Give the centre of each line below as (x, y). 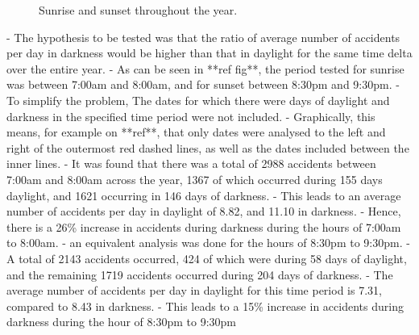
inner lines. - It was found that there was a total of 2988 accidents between (191, 163)
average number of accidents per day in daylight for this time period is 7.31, (194, 290)
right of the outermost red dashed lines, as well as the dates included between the (208, 147)
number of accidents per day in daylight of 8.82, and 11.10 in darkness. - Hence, (204, 211)
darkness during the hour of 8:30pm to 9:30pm (121, 322)
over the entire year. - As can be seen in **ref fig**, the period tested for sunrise (205, 68)
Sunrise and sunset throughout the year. (138, 10)
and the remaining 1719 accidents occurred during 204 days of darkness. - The (200, 274)
